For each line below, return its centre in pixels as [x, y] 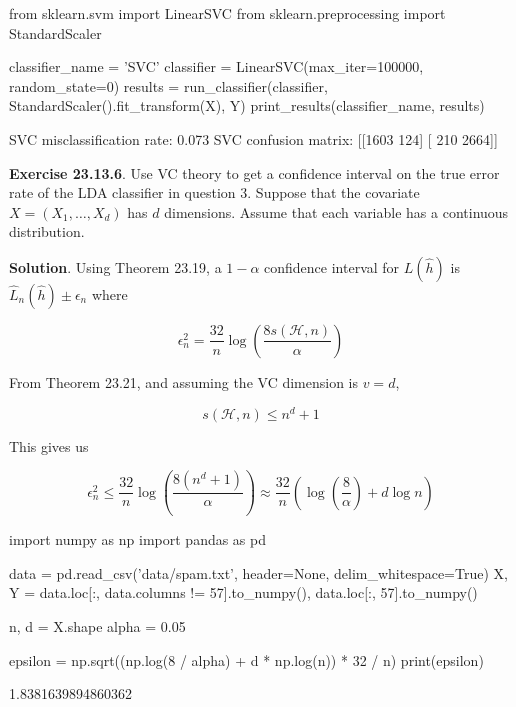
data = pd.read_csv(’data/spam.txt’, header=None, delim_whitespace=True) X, [258, 572]
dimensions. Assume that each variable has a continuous [336, 211]
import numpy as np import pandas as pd [138, 539]
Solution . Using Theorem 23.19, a [115, 266]
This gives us [49, 445]
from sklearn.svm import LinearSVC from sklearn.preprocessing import [227, 13]
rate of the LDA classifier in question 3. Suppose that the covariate [214, 192]
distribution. [47, 231]
